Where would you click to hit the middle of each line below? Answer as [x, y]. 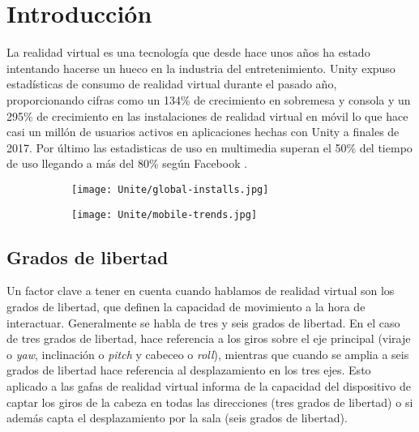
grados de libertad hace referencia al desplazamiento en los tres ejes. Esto [189, 370]
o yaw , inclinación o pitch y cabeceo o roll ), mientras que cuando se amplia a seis [208, 354]
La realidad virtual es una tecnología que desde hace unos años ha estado [188, 52]
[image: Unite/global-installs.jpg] [170, 189]
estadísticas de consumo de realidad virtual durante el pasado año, [172, 84]
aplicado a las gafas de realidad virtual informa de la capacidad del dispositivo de [209, 385]
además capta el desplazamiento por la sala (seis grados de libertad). [177, 418]
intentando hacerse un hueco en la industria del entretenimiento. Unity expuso [201, 68]
